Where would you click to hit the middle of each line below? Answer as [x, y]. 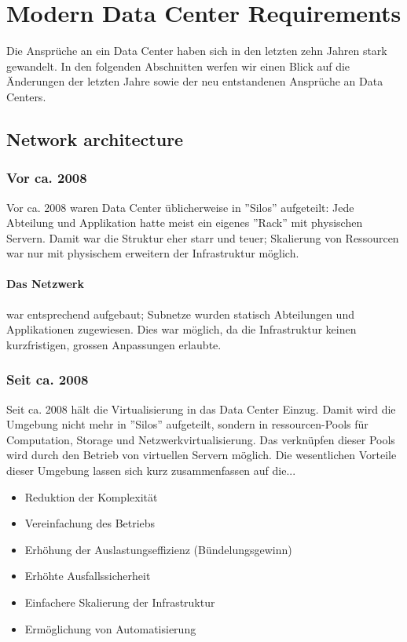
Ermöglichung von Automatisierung [110, 628]
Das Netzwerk [45, 284]
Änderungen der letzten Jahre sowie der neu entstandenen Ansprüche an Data [195, 81]
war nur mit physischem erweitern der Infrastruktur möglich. [153, 253]
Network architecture [95, 139]
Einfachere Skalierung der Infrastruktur [120, 602]
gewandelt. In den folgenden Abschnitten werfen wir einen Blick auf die [178, 66]
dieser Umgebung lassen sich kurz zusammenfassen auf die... [151, 471]
